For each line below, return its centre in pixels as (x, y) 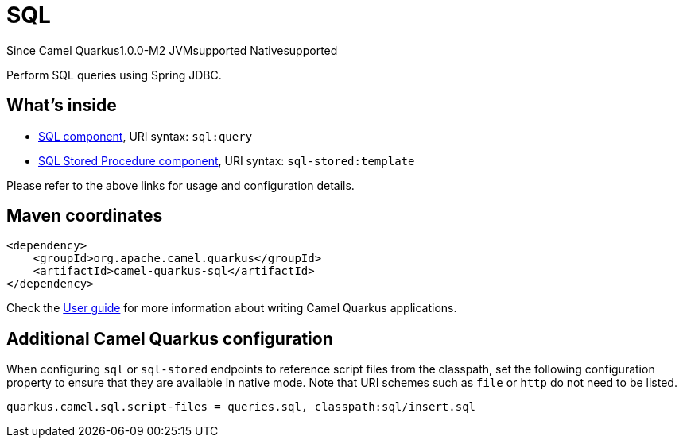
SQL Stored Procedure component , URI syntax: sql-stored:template (227, 160)
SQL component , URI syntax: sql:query (146, 136)
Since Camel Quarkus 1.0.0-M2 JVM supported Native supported (172, 50)
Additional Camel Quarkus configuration (170, 338)
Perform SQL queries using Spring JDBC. (114, 75)
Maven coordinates (85, 216)
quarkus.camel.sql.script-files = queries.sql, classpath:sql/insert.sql (241, 407)
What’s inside (62, 106)
